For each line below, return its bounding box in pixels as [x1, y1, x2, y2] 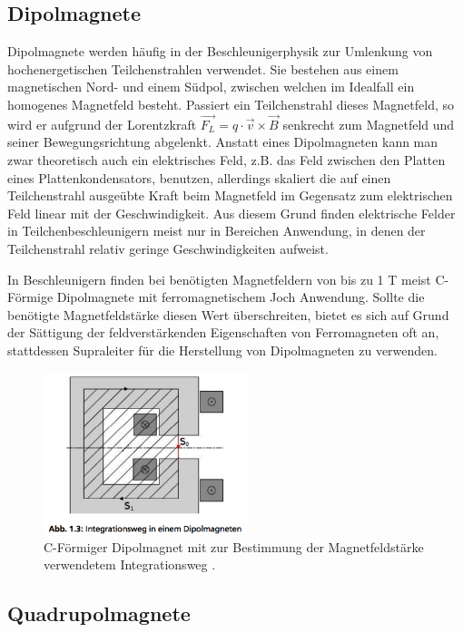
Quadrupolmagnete [7, 599, 191, 627]
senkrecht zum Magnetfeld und [282, 114, 455, 133]
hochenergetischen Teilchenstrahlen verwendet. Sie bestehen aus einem [7, 59, 399, 78]
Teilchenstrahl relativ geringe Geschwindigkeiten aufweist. [7, 238, 329, 258]
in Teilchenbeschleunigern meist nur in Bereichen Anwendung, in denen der [7, 221, 426, 240]
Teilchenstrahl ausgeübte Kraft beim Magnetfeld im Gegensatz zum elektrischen [7, 186, 453, 205]
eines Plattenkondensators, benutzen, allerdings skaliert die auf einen [7, 168, 391, 187]
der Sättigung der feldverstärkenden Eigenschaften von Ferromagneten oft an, [7, 323, 439, 342]
